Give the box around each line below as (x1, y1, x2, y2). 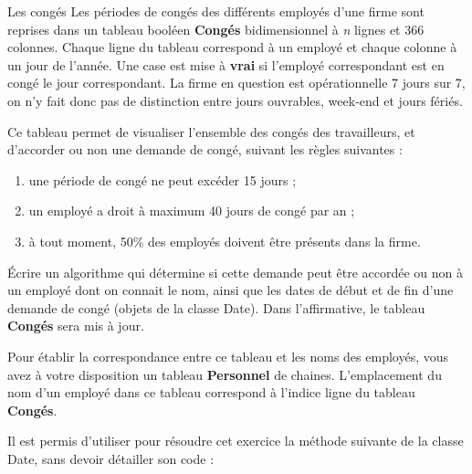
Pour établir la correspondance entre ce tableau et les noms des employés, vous (7, 346, 449, 365)
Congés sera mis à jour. (7, 316, 144, 335)
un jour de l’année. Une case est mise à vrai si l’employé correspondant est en (7, 55, 445, 74)
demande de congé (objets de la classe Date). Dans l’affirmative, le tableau (7, 298, 425, 317)
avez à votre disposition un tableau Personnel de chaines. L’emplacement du (7, 364, 442, 384)
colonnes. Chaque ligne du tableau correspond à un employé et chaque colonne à (7, 37, 457, 57)
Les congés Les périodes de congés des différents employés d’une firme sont (7, 2, 425, 20)
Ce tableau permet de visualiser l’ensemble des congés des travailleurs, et (7, 121, 415, 141)
